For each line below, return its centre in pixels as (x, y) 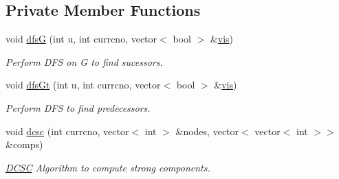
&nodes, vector (207, 131)
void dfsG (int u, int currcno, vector (81, 39)
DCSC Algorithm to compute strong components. (108, 167)
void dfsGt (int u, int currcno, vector (83, 85)
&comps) (24, 144)
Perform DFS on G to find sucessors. (84, 61)
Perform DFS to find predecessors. (78, 107)
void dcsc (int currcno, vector (67, 131)
